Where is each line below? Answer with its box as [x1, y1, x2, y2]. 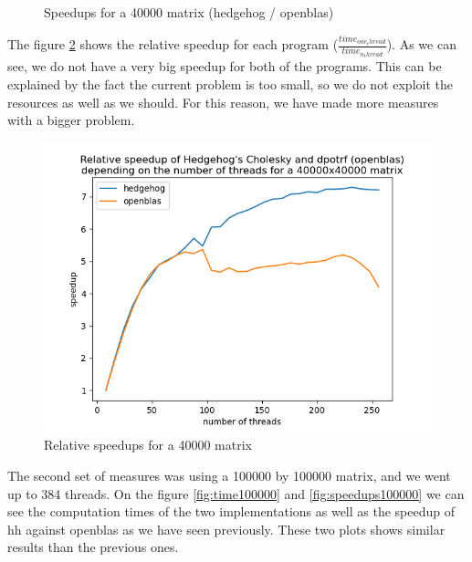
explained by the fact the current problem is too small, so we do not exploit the [7, 75, 453, 94]
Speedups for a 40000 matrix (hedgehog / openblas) [44, 3, 334, 21]
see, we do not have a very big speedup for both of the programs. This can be [7, 57, 442, 76]
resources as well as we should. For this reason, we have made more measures [7, 92, 439, 111]
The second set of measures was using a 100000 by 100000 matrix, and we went [7, 466, 451, 485]
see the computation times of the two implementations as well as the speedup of [7, 502, 455, 521]
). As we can [386, 35, 456, 54]
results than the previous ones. [7, 537, 179, 557]
